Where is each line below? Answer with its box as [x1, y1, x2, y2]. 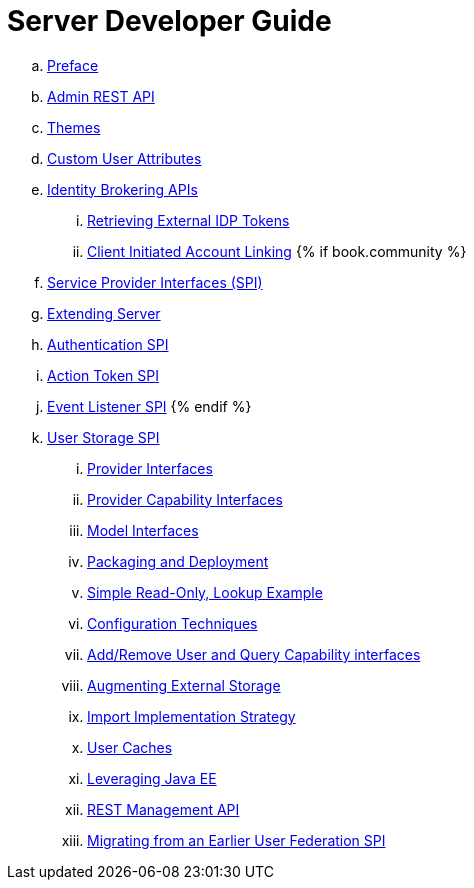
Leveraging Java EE [87, 769, 217, 787]
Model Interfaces [87, 521, 199, 539]
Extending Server [47, 304, 161, 322]
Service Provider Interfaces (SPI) [47, 273, 263, 291]
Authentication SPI [47, 335, 169, 353]
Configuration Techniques [87, 614, 258, 632]
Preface [47, 56, 99, 74]
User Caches [87, 738, 173, 756]
